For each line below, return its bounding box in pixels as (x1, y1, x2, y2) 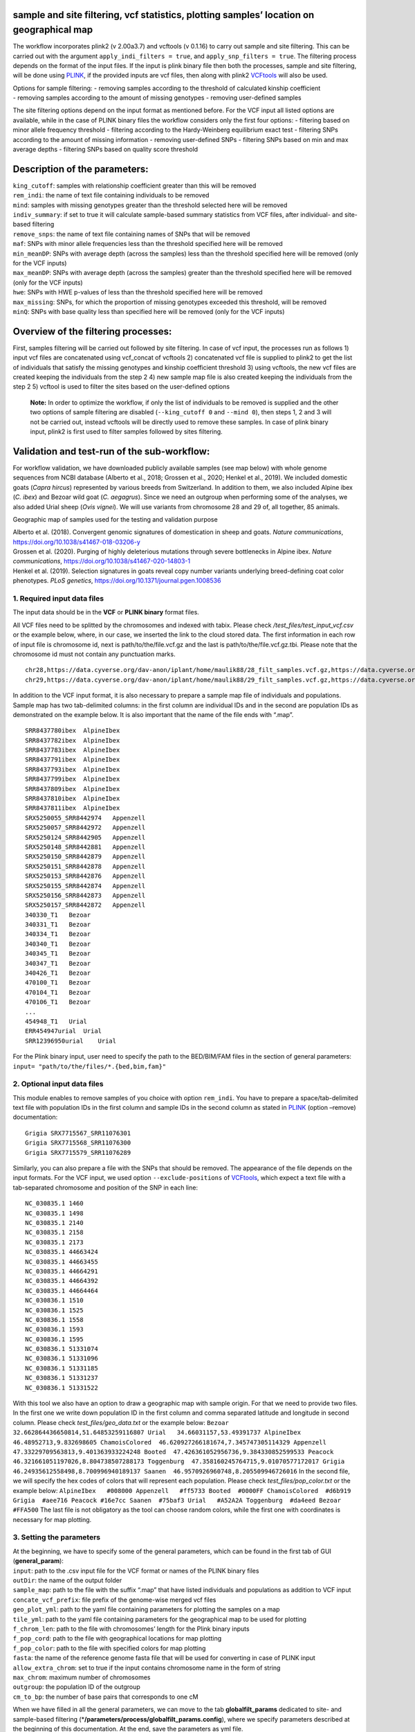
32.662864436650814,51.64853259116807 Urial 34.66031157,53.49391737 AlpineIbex (12, 1429, 301, 1437)
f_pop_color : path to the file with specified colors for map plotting (12, 1644, 206, 1652)
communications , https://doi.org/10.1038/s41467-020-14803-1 (12, 557, 190, 565)
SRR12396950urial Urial (25, 1036, 117, 1045)
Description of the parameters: (12, 163, 149, 175)
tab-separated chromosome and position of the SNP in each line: (12, 1183, 199, 1192)
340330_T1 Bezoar (25, 911, 91, 919)
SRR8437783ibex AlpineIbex (25, 746, 120, 754)
